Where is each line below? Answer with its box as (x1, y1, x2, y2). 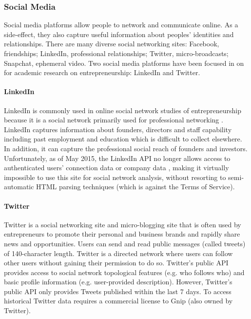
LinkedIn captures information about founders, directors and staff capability (4, 124, 232, 134)
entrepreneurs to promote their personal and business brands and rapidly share (4, 229, 240, 239)
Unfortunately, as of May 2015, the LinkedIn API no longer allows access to (4, 153, 231, 163)
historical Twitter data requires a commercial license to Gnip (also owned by (4, 296, 233, 306)
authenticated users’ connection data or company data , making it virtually (4, 162, 229, 173)
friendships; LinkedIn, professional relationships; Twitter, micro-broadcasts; (4, 48, 229, 58)
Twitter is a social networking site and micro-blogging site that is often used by (4, 219, 241, 229)
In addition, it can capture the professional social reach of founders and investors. (4, 143, 248, 153)
